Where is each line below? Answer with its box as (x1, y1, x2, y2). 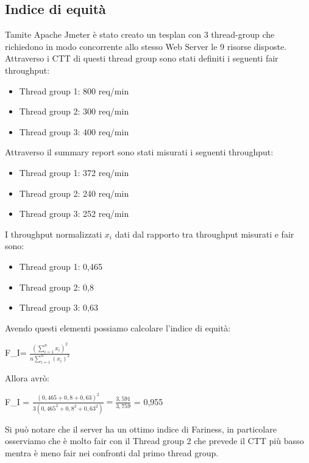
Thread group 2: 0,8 (19, 280, 94, 293)
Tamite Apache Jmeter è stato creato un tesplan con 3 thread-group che (5, 28, 275, 41)
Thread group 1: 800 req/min (19, 84, 129, 97)
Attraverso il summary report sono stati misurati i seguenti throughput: (5, 146, 274, 158)
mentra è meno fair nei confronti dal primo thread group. (5, 446, 219, 459)
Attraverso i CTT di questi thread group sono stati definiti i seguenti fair (5, 52, 279, 65)
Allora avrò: (5, 371, 49, 384)
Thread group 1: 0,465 (19, 260, 103, 272)
